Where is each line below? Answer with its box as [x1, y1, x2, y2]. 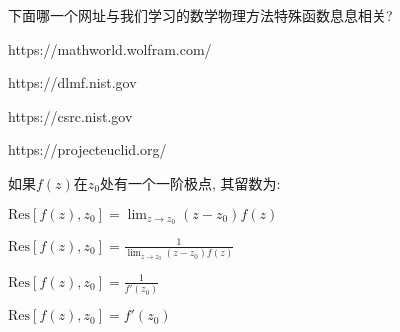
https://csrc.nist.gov [8, 105, 133, 126]
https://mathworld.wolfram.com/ [8, 38, 212, 59]
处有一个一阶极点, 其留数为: [100, 172, 281, 193]
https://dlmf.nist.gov [8, 72, 137, 93]
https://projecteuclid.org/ [8, 139, 167, 160]
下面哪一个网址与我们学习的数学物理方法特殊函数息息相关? [8, 5, 393, 25]
